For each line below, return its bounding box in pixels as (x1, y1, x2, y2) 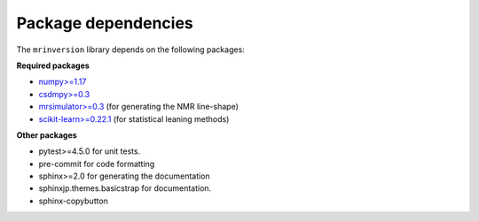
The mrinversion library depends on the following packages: (16, 44, 246, 55)
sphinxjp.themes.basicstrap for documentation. (38, 183, 212, 194)
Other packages (16, 129, 77, 141)
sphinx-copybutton (38, 195, 108, 206)
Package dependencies (16, 13, 194, 33)
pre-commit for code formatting (38, 158, 155, 169)
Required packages (16, 60, 90, 71)
